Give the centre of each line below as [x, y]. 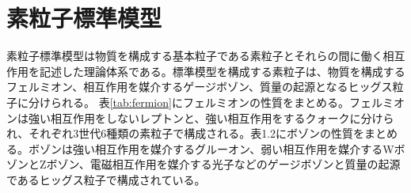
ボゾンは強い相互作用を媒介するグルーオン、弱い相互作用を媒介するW [211, 148]
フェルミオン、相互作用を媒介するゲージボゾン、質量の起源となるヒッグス [200, 87]
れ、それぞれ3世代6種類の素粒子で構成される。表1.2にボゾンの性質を [186, 133]
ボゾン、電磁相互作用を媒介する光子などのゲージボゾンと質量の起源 [223, 164]
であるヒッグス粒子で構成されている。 [106, 179]
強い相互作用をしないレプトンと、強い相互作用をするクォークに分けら [211, 117]
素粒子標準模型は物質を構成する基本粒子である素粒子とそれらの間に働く [195, 56]
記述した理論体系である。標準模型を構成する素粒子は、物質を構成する [222, 71]
